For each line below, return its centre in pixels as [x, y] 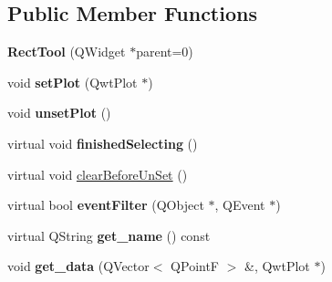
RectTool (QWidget [67, 52]
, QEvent [240, 205]
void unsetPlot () [59, 113]
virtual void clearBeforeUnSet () [98, 174]
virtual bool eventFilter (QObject [106, 205]
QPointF [195, 266]
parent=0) [165, 52]
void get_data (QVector [78, 266]
